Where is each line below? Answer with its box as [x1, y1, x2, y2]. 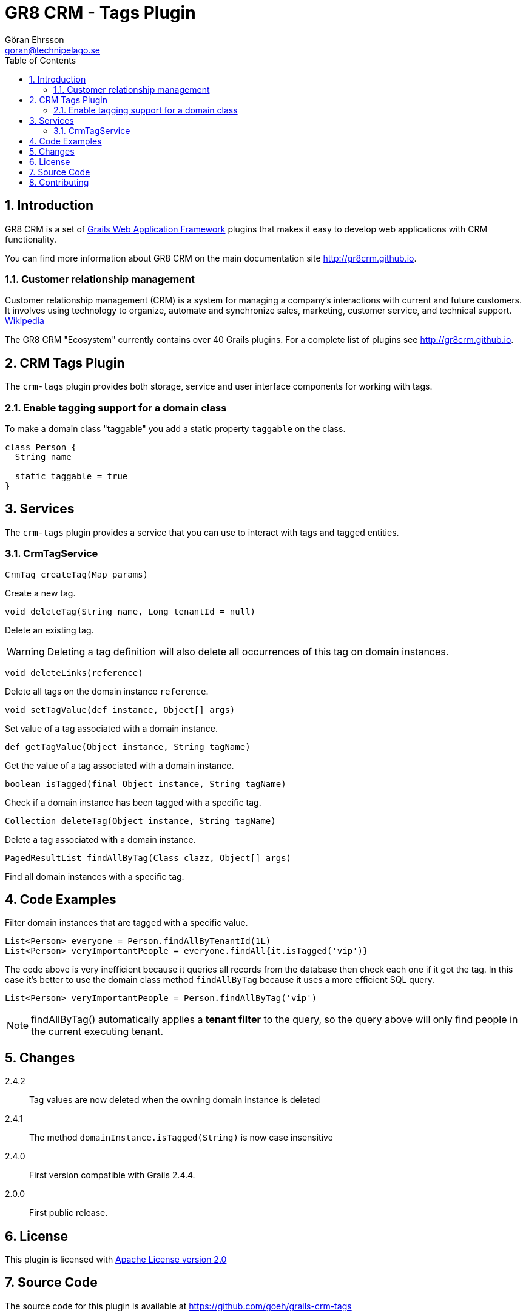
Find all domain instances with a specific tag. [5, 871, 184, 882]
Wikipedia [5, 316, 44, 326]
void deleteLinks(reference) [5, 667, 143, 678]
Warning [7, 645, 45, 658]
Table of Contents [5, 55, 76, 66]
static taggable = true [15, 471, 128, 481]
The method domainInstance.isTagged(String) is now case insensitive [29, 1132, 333, 1143]
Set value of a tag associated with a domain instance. [5, 723, 218, 734]
